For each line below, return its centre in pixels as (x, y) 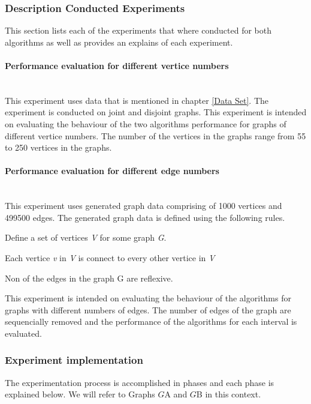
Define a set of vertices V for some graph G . (86, 237)
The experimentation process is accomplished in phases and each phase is (140, 382)
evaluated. (23, 333)
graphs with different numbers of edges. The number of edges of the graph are (148, 309)
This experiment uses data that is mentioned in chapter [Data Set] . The (137, 100)
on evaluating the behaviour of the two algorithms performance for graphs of (146, 123)
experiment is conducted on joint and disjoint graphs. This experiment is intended (156, 112)
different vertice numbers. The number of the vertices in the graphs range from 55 (155, 135)
